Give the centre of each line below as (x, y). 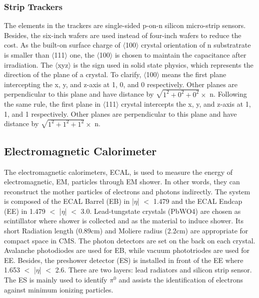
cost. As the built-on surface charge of (62, 45)
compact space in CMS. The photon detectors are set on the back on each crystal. (130, 240)
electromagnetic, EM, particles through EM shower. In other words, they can (122, 182)
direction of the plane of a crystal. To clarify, (73, 74)
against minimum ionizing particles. (59, 289)
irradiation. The (28, 64)
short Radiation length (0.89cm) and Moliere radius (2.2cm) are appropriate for (126, 231)
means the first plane (194, 74)
